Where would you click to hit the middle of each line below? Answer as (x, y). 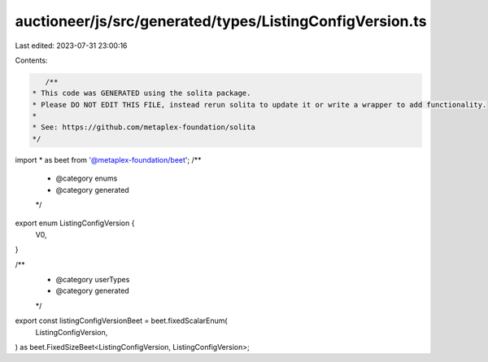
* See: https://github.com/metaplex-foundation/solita (144, 127)
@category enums (87, 178)
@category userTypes (93, 279)
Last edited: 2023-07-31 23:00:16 (71, 46)
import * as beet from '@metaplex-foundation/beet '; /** (108, 159)
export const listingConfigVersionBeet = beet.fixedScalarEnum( (121, 321)
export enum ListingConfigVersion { (75, 223)
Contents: (31, 60)
